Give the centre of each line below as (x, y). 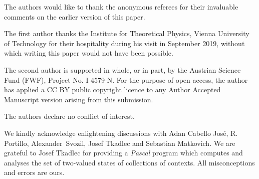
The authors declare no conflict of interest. (69, 116)
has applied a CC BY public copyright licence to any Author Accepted (112, 89)
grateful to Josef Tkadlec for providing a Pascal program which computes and (123, 153)
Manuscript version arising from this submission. (79, 99)
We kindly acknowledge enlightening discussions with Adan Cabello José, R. (121, 133)
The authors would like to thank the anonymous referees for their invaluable (121, 7)
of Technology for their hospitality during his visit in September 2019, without (124, 43)
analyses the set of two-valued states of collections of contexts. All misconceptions (129, 162)
